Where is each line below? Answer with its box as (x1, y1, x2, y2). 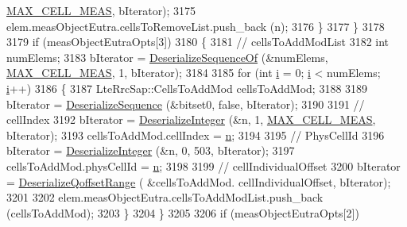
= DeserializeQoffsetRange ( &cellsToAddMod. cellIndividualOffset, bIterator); (6, 173, 391, 190)
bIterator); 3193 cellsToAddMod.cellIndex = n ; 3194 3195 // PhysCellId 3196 (6, 126, 385, 143)
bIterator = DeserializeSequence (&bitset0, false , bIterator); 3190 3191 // (6, 95, 365, 112)
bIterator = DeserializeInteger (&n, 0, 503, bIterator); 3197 (6, 142, 295, 159)
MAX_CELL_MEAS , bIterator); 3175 (6, 2, 196, 18)
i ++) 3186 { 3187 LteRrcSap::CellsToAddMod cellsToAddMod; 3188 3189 (6, 79, 368, 96)
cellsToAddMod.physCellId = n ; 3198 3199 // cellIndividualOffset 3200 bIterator (6, 157, 401, 174)
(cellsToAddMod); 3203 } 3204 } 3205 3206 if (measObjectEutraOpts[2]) (6, 204, 359, 221)
